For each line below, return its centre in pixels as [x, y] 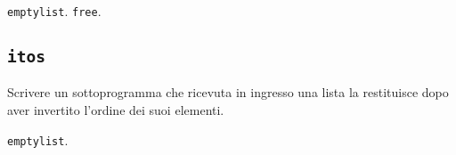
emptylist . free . [54, 11]
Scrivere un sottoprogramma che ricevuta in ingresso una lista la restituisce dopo [228, 92]
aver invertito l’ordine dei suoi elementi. [116, 110]
